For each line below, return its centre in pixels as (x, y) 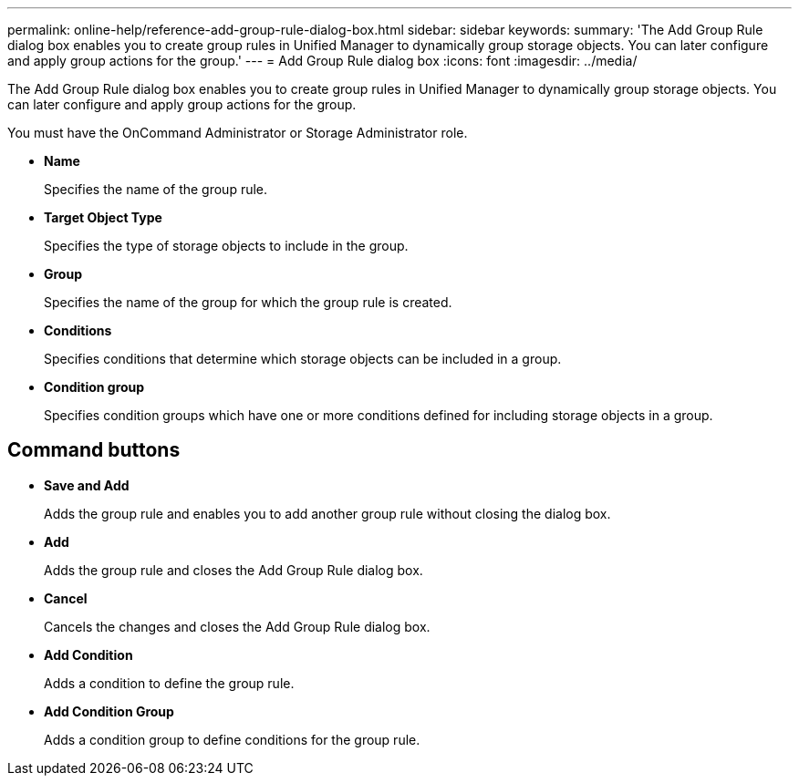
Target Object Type (103, 217)
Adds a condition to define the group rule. (169, 683)
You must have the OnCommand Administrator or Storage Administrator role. (238, 133)
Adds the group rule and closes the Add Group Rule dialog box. (233, 570)
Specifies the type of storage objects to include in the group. (226, 246)
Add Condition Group (109, 711)
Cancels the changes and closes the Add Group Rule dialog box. (237, 626)
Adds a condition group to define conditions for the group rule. (232, 739)
